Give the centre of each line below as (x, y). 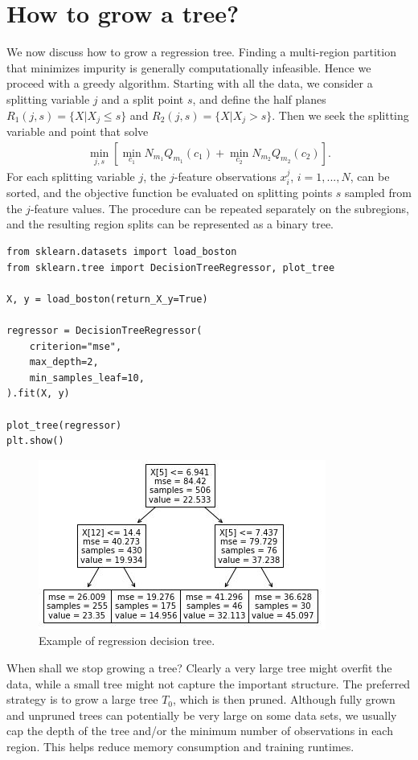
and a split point (143, 99)
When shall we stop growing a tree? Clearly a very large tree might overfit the (199, 667)
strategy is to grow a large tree (82, 699)
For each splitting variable (71, 176)
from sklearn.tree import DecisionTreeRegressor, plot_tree (171, 267)
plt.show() (35, 441)
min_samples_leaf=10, (87, 378)
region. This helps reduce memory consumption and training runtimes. (180, 746)
